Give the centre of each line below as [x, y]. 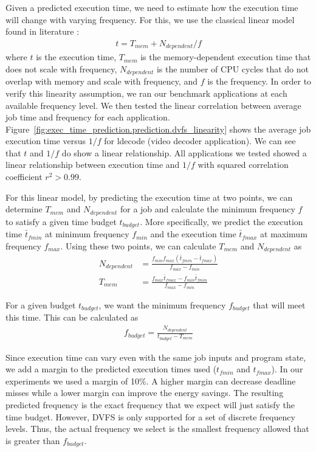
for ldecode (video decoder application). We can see [200, 141]
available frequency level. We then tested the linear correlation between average [153, 105]
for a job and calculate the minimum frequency [208, 209]
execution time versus [46, 141]
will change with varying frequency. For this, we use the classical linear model [150, 19]
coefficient [24, 177]
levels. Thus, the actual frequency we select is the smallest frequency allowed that [157, 429]
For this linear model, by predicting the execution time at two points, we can [149, 197]
